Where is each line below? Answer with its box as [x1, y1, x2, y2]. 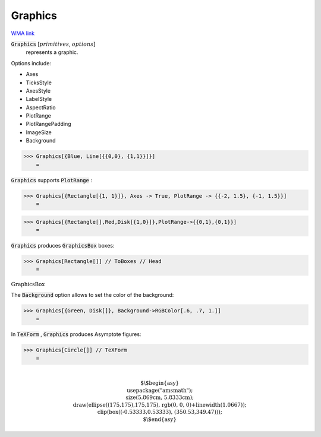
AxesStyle [26, 87, 51, 94]
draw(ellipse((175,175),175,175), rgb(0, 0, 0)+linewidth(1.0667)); [73, 401, 247, 408]
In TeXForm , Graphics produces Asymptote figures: [11, 331, 141, 338]
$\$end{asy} [143, 416, 177, 423]
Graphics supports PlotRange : [11, 176, 92, 183]
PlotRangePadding [26, 121, 71, 128]
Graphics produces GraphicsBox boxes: [11, 242, 115, 249]
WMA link [11, 30, 35, 37]
